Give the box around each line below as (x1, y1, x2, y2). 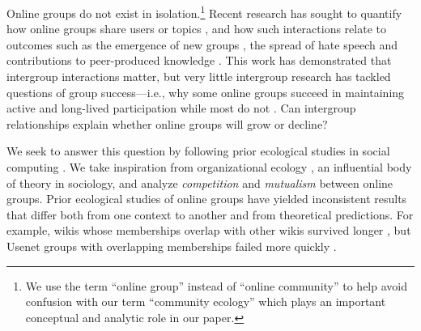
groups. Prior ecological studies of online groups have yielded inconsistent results (6, 190, 407, 207)
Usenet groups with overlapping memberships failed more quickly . (6, 237, 337, 254)
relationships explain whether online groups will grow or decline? (6, 115, 328, 132)
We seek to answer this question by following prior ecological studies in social (6, 142, 390, 159)
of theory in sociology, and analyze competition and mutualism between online (6, 174, 393, 191)
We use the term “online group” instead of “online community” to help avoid (25, 277, 407, 294)
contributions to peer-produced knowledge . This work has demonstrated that (6, 52, 392, 69)
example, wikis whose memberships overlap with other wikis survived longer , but (6, 222, 411, 239)
